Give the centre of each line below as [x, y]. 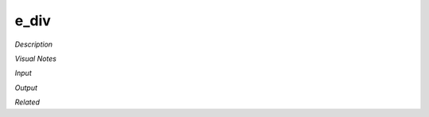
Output [26, 88]
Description [34, 44]
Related [27, 102]
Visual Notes [36, 58]
